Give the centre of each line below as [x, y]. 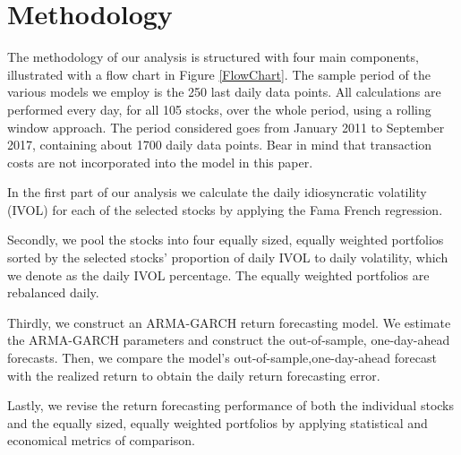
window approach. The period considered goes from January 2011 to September [226, 127]
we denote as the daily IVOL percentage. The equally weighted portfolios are [218, 275]
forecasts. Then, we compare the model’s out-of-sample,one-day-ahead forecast [222, 358]
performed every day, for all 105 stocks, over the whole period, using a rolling [219, 109]
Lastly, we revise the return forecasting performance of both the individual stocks [230, 405]
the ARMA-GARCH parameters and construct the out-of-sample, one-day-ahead [229, 340]
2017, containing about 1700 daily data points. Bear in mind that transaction [220, 145]
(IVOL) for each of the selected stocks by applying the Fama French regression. [225, 209]
